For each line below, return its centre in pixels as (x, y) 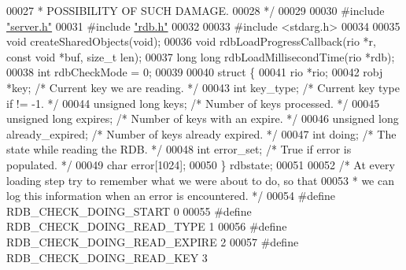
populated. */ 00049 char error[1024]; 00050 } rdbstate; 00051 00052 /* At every (201, 164)
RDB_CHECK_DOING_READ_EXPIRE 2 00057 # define (153, 241)
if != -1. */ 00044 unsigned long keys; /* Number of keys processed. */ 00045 (193, 103)
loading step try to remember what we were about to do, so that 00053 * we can (200, 180)
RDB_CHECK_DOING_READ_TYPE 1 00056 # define (147, 226)
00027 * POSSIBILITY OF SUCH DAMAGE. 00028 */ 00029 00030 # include (196, 10)
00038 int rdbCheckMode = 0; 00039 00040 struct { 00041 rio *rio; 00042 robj (195, 72)
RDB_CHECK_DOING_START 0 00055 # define (129, 211)
